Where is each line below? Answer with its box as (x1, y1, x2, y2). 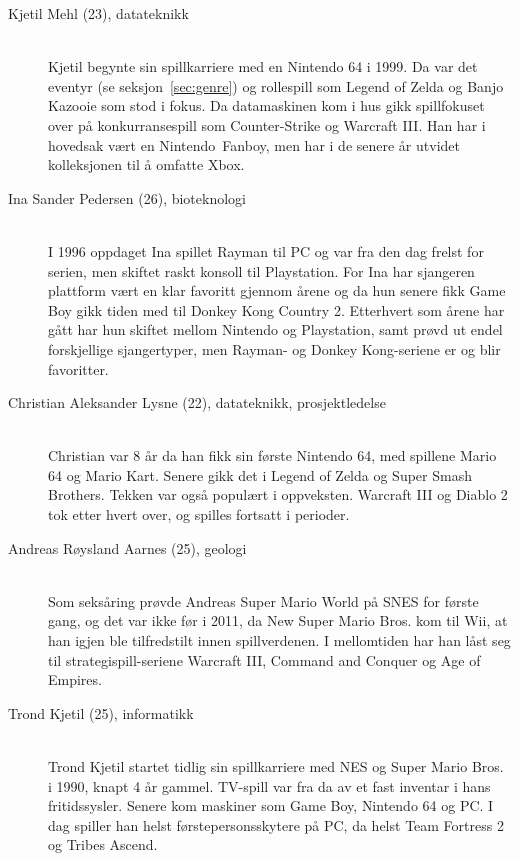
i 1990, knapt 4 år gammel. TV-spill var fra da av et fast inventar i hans (48, 775, 491, 796)
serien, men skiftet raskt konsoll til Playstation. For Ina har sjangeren (48, 260, 475, 281)
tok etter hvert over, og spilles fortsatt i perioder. (48, 504, 350, 525)
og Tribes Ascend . (48, 834, 158, 855)
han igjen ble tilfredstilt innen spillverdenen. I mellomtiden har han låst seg (48, 630, 511, 651)
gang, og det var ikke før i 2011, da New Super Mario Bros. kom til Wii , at (48, 610, 508, 631)
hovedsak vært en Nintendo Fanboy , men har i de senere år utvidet (48, 134, 460, 155)
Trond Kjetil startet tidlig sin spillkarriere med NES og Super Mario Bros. (48, 756, 504, 776)
